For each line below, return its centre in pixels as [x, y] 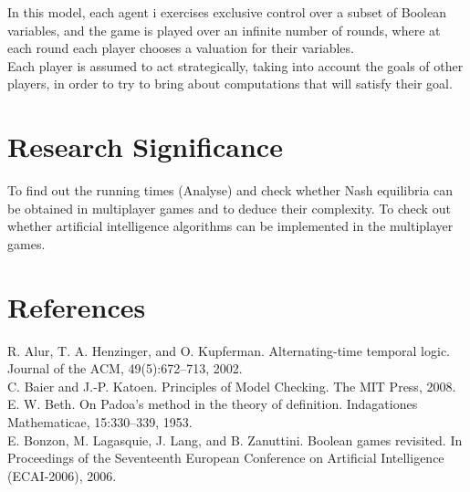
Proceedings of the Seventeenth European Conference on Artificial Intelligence [226, 458]
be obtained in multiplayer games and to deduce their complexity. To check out [229, 208]
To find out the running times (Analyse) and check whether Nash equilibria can [230, 190]
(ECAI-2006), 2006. [62, 475]
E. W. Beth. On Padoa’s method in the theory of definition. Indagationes [213, 404]
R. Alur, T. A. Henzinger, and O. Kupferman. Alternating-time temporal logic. [229, 350]
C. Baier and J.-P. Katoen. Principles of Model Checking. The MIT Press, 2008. [232, 386]
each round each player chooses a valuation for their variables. [181, 48]
